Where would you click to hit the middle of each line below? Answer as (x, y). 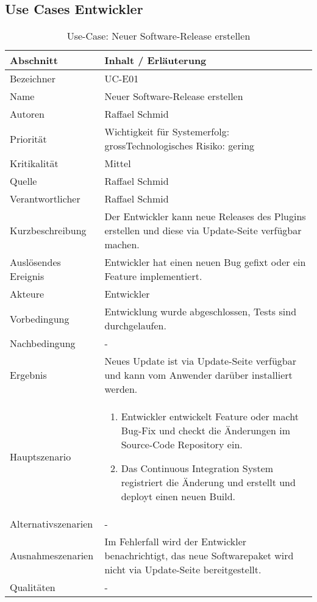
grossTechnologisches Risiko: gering (180, 146)
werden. (121, 389)
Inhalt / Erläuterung (155, 60)
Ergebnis (28, 375)
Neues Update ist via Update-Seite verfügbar (200, 361)
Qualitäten (33, 587)
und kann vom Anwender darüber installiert (198, 375)
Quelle (23, 181)
